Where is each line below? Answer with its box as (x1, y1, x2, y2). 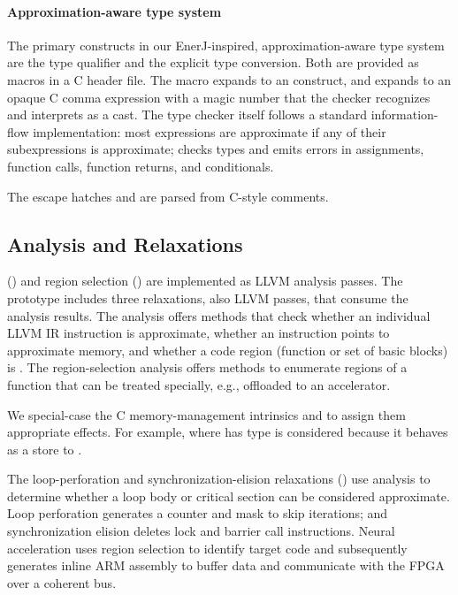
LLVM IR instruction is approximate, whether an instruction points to (7, 324, 390, 342)
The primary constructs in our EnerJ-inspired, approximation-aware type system (7, 35, 445, 54)
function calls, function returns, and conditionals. (7, 156, 274, 175)
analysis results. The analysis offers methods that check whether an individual (7, 306, 431, 324)
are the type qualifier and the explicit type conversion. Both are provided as (7, 53, 419, 72)
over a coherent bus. (7, 573, 117, 591)
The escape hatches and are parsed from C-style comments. (7, 187, 329, 205)
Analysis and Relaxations (7, 230, 243, 257)
